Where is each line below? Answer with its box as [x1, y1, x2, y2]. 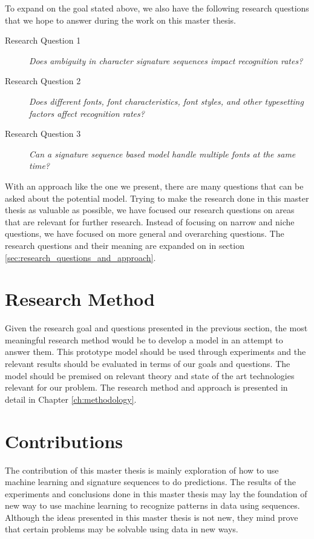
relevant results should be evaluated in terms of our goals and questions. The [5, 357, 290, 369]
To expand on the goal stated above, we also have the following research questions [5, 2, 309, 14]
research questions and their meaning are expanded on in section [5, 239, 244, 251]
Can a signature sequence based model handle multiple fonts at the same [29, 147, 296, 160]
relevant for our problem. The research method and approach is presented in [5, 381, 288, 394]
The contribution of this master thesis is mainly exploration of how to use [5, 463, 279, 476]
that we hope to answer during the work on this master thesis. [5, 13, 237, 26]
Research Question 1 [5, 34, 81, 47]
